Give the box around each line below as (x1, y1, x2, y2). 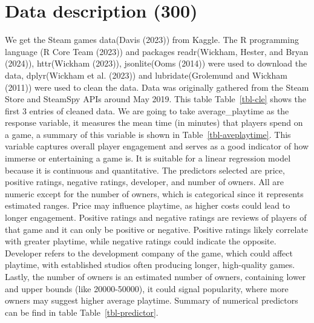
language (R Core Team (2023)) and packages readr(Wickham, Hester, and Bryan (5, 45, 309, 57)
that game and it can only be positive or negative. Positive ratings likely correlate (5, 223, 309, 235)
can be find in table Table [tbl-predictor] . (5, 305, 159, 318)
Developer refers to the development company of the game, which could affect (5, 246, 293, 259)
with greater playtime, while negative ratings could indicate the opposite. (5, 235, 276, 247)
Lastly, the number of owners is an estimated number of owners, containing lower (5, 270, 306, 282)
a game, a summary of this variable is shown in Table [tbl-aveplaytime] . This (5, 128, 291, 140)
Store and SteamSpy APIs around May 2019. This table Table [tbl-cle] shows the (5, 93, 307, 105)
